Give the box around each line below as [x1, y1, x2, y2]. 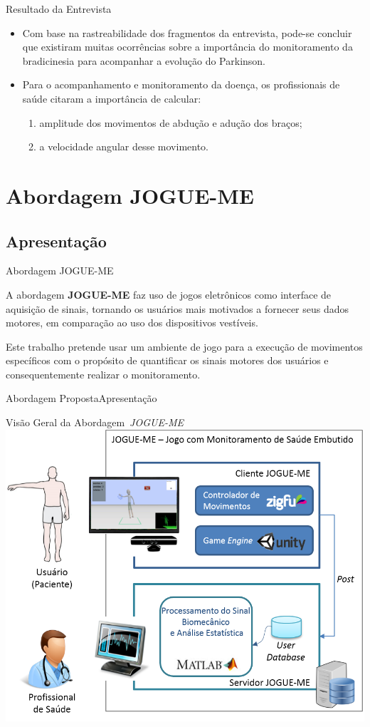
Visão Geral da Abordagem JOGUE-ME [6, 415, 184, 430]
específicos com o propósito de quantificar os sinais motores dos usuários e [6, 353, 329, 368]
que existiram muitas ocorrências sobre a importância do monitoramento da [22, 39, 353, 54]
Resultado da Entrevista [6, 1, 112, 16]
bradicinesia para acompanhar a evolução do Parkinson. [22, 53, 266, 68]
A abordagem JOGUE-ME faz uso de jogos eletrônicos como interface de [6, 287, 332, 301]
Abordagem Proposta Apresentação [6, 391, 157, 406]
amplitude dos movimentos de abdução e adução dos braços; [39, 115, 302, 130]
